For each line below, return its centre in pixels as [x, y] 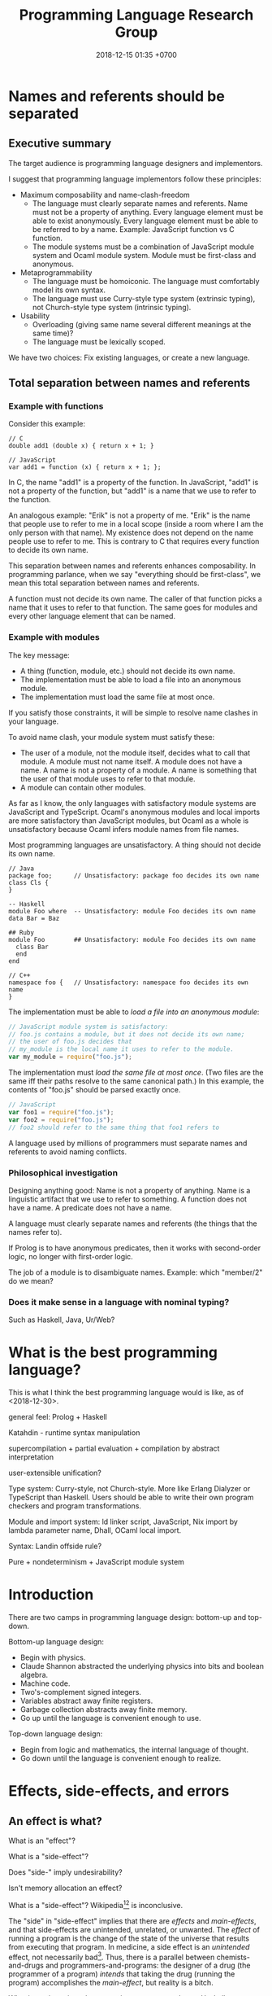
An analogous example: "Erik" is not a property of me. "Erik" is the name [130, 515]
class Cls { [28, 882]
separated [44, 114]
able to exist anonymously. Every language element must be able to [145, 221]
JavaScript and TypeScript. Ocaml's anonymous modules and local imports [134, 812]
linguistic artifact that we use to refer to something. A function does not [128, 1199]
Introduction [51, 1595]
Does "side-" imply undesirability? [66, 1872]
